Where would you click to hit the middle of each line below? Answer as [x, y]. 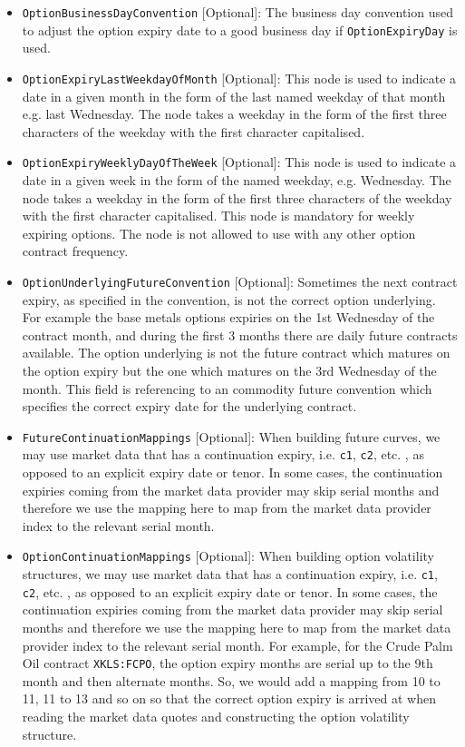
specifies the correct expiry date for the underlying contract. [189, 406]
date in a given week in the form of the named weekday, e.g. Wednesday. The [237, 180]
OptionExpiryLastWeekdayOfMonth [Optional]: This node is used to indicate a [239, 78]
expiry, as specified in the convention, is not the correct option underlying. [229, 299]
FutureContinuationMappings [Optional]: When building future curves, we [231, 436]
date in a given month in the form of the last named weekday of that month [234, 96]
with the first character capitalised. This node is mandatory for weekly [218, 216]
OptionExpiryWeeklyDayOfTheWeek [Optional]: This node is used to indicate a [239, 162]
